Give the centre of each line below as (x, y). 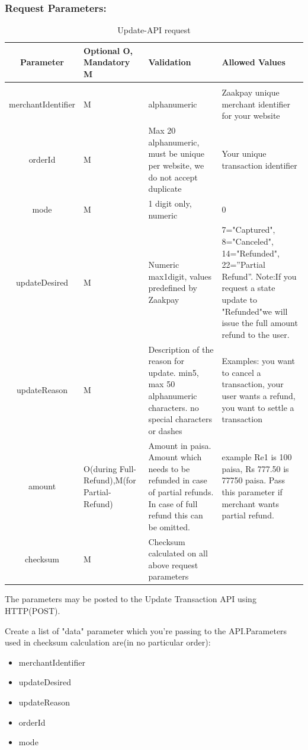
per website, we (176, 165)
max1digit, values (180, 276)
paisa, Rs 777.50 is (255, 468)
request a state (248, 288)
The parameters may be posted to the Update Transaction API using (131, 599)
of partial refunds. (181, 491)
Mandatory (107, 62)
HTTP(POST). (33, 611)
